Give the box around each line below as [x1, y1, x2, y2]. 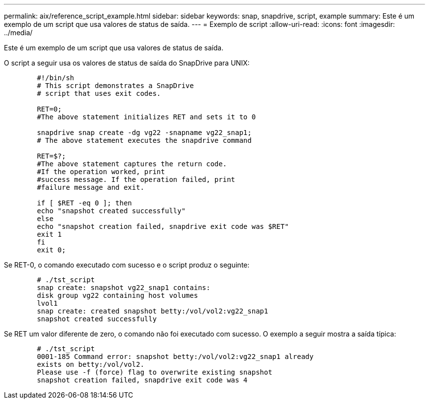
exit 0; [37, 246, 66, 254]
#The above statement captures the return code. [37, 160, 227, 168]
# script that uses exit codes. [37, 90, 161, 97]
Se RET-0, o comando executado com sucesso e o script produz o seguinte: [4, 261, 250, 269]
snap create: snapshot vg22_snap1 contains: [37, 284, 211, 291]
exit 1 [37, 230, 62, 238]
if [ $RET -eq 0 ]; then [37, 199, 132, 207]
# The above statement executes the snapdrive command [37, 136, 252, 144]
